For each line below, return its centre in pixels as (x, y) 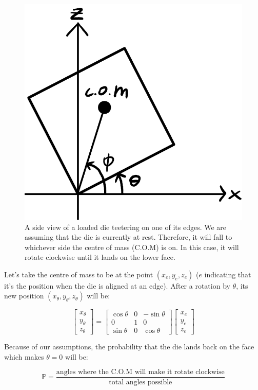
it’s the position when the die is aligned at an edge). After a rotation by (117, 285)
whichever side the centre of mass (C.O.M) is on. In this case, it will (132, 247)
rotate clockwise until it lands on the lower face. (100, 257)
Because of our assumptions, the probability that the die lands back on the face (129, 347)
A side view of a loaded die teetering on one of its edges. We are (126, 227)
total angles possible (141, 382)
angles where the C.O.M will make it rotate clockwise (140, 372)
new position (24, 296)
